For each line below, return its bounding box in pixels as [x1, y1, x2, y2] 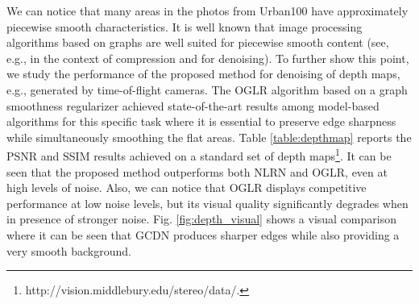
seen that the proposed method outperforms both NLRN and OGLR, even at [6, 163, 388, 180]
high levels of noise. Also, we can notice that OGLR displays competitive [6, 179, 367, 196]
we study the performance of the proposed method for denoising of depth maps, [6, 65, 400, 82]
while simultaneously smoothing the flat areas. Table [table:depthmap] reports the [6, 128, 412, 145]
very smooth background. [6, 242, 131, 259]
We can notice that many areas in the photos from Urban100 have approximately [6, 2, 409, 19]
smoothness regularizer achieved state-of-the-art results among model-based [6, 97, 380, 114]
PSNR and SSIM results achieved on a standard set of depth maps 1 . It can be [6, 145, 392, 164]
